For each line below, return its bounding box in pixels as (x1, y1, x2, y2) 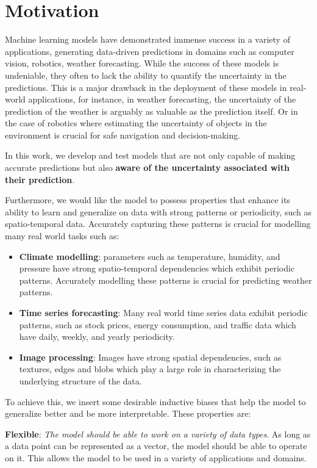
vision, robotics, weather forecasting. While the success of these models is (5, 57, 279, 70)
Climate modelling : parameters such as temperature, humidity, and (19, 250, 280, 262)
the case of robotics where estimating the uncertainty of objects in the (5, 117, 267, 129)
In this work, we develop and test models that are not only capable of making (5, 149, 296, 162)
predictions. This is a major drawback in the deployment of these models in (5, 81, 287, 93)
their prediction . (5, 173, 75, 185)
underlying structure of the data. (19, 374, 142, 387)
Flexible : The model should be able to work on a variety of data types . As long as (5, 427, 311, 440)
